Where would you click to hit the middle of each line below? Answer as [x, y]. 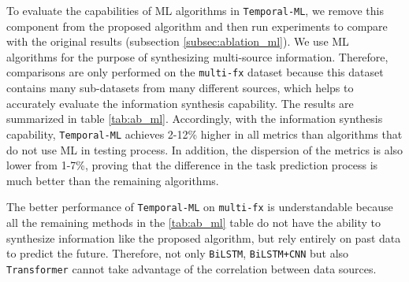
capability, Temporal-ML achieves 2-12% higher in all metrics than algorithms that [204, 134]
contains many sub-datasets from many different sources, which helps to [180, 88]
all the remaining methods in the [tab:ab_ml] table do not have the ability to [193, 222]
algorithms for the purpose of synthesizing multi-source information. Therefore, [197, 56]
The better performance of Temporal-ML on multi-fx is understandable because [200, 207]
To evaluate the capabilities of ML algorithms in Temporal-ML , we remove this [195, 10]
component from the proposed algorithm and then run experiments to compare [197, 26]
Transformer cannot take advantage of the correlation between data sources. [191, 268]
